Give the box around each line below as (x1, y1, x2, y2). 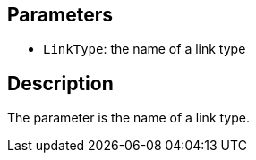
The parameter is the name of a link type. (7, 110, 251, 126)
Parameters (7, 4, 113, 26)
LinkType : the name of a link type (43, 41, 246, 57)
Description (7, 72, 114, 95)
